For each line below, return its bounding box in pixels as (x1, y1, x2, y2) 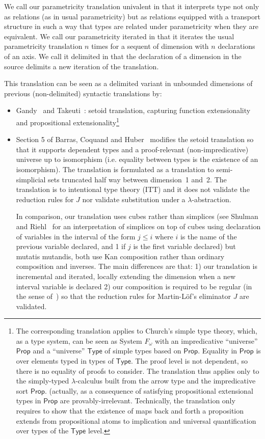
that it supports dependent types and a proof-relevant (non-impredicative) (16, 144, 249, 154)
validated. (16, 300, 47, 311)
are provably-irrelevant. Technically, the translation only (60, 395, 235, 406)
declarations (218, 41, 255, 51)
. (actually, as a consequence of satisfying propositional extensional (44, 385, 253, 396)
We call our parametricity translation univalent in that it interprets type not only (4, 1, 259, 11)
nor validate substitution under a (82, 194, 185, 204)
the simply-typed (16, 375, 69, 386)
